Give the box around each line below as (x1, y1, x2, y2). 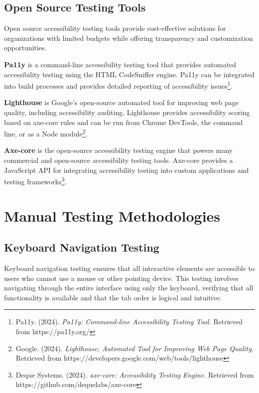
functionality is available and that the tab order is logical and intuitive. (4, 292, 222, 302)
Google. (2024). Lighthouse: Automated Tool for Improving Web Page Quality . (15, 343, 254, 353)
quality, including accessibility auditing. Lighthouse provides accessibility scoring (4, 107, 250, 118)
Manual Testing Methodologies (4, 205, 221, 226)
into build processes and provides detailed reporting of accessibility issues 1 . (4, 79, 233, 91)
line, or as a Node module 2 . (4, 127, 88, 138)
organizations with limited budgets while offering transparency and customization (4, 32, 253, 43)
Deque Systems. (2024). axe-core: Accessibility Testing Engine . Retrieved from (15, 369, 254, 380)
